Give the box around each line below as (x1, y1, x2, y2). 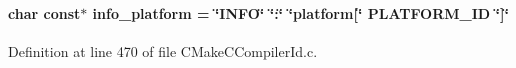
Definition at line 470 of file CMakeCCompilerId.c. (8, 40, 318, 61)
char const (8, 2, 81, 23)
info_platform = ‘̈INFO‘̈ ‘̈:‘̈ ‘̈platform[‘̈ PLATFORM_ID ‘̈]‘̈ (92, 2, 509, 23)
